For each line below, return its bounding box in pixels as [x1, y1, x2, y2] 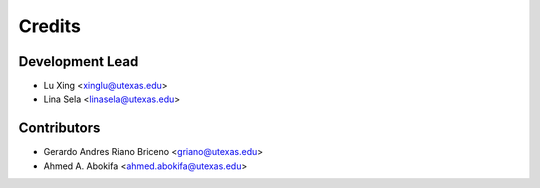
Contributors [18, 120, 101, 137]
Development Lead [18, 53, 139, 70]
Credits [18, 15, 82, 37]
